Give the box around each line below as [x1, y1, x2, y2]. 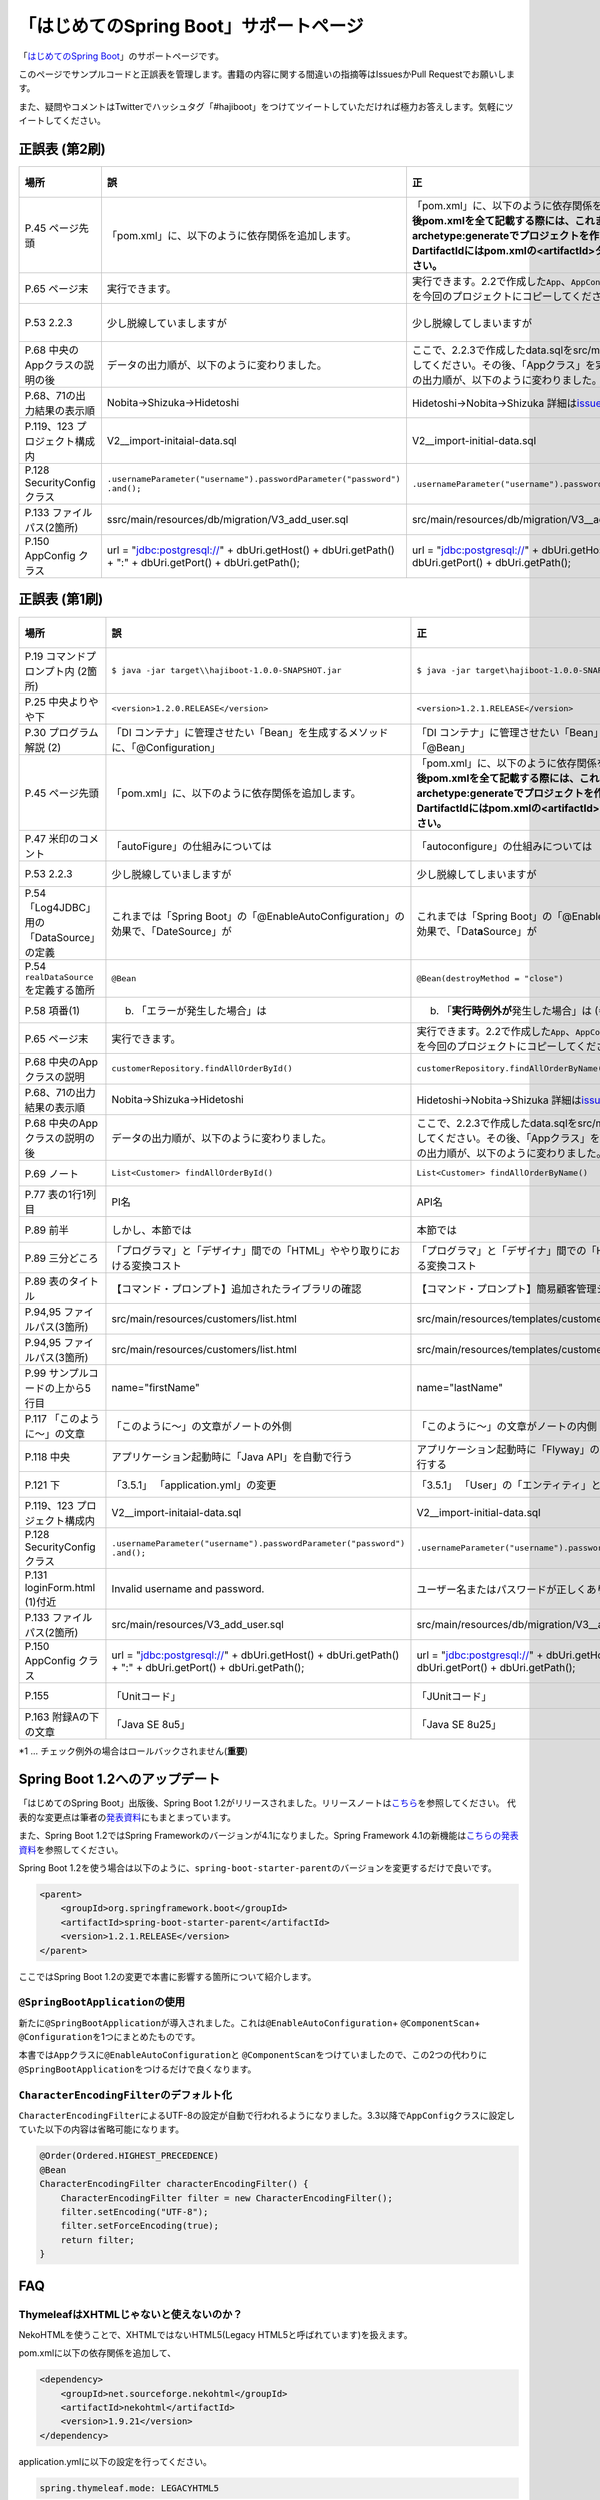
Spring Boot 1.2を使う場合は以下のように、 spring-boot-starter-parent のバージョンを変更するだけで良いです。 [18, 1862, 497, 1874]
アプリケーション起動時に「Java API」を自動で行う [111, 1450, 354, 1464]
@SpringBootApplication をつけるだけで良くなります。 [18, 2063, 257, 2075]
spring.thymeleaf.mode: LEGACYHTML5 [39, 2482, 220, 2494]
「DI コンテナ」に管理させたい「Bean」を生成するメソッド [111, 725, 389, 739]
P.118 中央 [24, 1450, 71, 1464]
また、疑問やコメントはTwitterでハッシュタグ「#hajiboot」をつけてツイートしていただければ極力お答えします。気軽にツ [18, 100, 514, 112]
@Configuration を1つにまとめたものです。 [18, 2031, 201, 2043]
